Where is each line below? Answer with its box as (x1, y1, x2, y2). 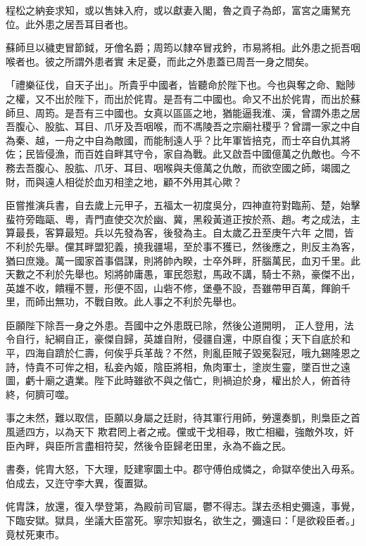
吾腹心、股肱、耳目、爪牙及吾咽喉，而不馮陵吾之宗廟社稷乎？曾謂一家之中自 (6, 119, 360, 134)
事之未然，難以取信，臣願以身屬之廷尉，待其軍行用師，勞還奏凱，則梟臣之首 (6, 410, 360, 425)
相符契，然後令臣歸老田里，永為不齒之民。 (94, 438, 291, 452)
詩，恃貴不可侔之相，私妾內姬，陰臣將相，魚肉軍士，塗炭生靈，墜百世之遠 (6, 359, 351, 374)
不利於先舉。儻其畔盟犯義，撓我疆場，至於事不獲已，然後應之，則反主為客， (6, 239, 360, 253)
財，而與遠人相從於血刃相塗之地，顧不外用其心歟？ (6, 174, 242, 189)
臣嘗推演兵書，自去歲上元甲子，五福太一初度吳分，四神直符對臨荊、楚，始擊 (6, 198, 360, 212)
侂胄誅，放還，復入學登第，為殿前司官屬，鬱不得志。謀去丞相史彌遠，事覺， (6, 499, 360, 514)
